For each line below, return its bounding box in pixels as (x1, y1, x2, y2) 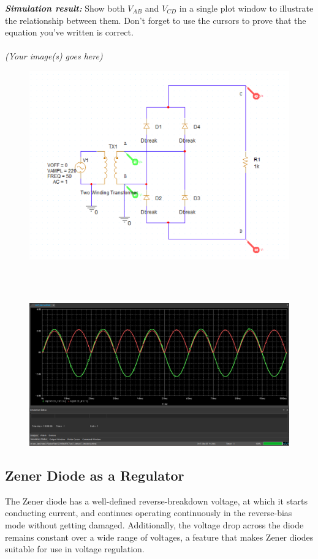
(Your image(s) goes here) (5, 50, 103, 62)
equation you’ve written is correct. (5, 26, 134, 39)
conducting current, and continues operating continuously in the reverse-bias (5, 506, 292, 519)
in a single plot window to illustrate (179, 2, 314, 14)
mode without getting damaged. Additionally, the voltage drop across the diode (5, 519, 304, 531)
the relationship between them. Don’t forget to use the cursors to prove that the (5, 13, 306, 26)
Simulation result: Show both (5, 2, 125, 14)
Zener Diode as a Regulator (5, 466, 184, 485)
